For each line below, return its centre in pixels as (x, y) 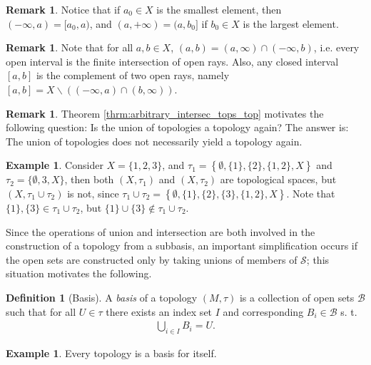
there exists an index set (159, 311)
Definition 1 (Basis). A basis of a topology (102, 297)
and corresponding (263, 311)
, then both (89, 179)
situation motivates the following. (79, 273)
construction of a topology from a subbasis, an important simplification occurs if (182, 246)
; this (318, 259)
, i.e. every (336, 47)
